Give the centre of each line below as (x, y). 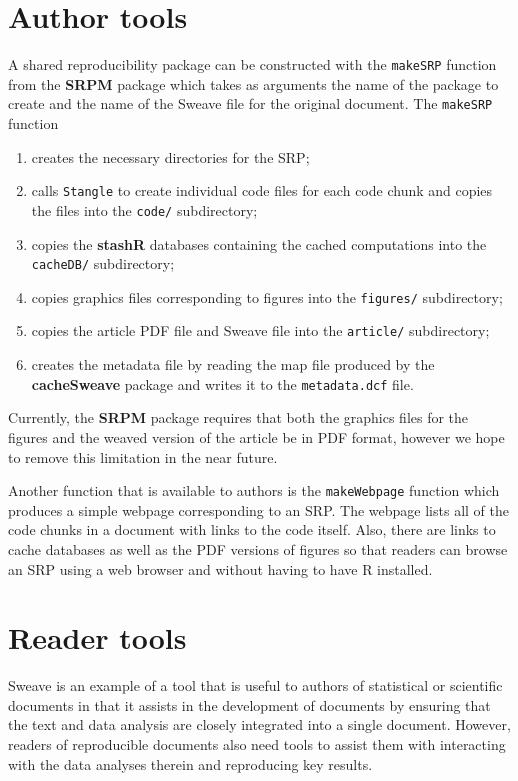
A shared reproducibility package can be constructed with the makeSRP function (252, 64)
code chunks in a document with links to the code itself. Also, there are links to (252, 529)
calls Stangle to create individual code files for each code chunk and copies (262, 190)
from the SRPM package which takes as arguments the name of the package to (253, 83)
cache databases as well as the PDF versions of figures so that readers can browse (258, 548)
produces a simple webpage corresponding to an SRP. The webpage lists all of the (258, 509)
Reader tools (97, 637)
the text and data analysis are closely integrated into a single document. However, (259, 724)
